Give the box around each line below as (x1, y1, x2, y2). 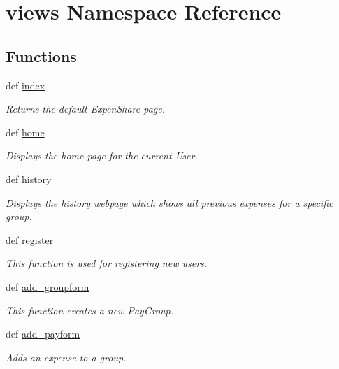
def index (6, 78, 45, 92)
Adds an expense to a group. (6, 349, 127, 364)
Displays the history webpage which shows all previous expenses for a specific (6, 195, 333, 210)
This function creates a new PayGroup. (6, 303, 174, 317)
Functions (6, 45, 77, 66)
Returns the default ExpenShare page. (6, 101, 166, 116)
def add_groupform (6, 279, 89, 294)
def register (6, 232, 54, 247)
